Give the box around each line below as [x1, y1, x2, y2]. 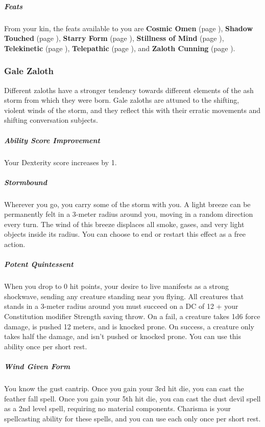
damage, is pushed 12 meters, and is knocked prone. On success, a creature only [4, 321, 254, 331]
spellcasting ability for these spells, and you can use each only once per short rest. [4, 413, 261, 423]
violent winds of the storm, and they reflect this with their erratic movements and [4, 104, 261, 115]
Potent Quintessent [4, 259, 74, 269]
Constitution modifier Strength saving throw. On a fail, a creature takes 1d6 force [4, 310, 260, 321]
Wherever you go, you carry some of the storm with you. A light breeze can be [4, 198, 251, 209]
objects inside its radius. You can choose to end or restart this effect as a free [4, 229, 246, 239]
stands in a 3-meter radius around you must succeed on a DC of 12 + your [4, 301, 238, 311]
